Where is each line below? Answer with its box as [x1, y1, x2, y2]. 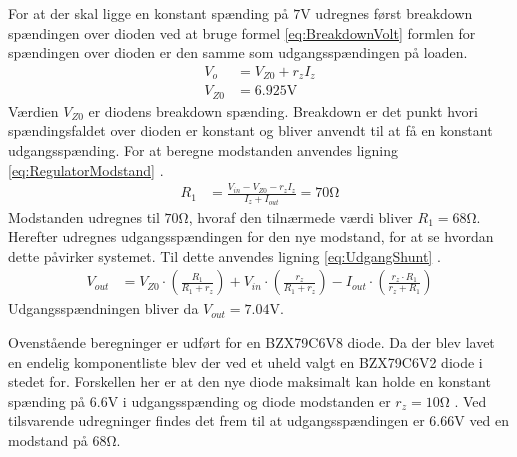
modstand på [8, 429, 88, 450]
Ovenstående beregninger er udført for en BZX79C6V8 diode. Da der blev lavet [8, 331, 495, 352]
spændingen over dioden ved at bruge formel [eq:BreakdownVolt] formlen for [8, 22, 476, 43]
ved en [469, 410, 510, 431]
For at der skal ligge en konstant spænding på [8, 3, 289, 23]
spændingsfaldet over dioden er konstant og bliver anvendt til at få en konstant [8, 120, 493, 141]
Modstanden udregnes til [8, 206, 160, 227]
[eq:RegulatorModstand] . [8, 159, 164, 180]
